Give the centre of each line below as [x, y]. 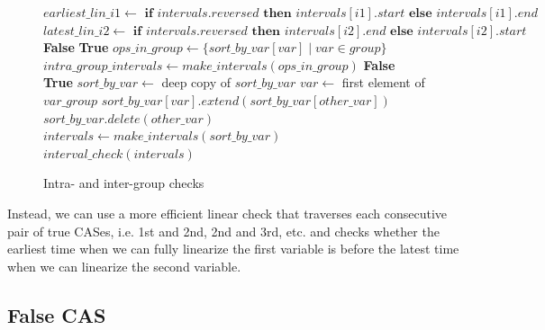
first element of [383, 82]
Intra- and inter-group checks [124, 183]
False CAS [57, 314]
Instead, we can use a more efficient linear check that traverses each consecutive [227, 213]
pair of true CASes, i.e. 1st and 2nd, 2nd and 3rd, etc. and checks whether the [223, 231]
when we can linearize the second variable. [124, 266]
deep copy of [196, 82]
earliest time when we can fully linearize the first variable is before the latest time [233, 249]
